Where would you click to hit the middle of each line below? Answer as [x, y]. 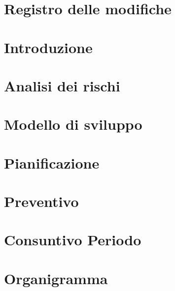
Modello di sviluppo [73, 124]
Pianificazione [52, 162]
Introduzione [48, 47]
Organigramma [56, 278]
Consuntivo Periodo [73, 240]
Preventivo [41, 201]
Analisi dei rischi [62, 85]
